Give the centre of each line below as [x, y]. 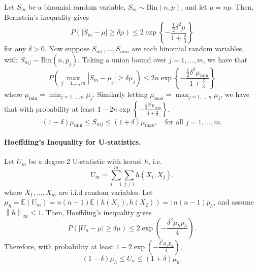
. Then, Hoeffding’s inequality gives [96, 212]
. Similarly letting [120, 94]
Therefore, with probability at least [59, 246]
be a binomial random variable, [77, 7]
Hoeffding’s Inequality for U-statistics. [73, 141]
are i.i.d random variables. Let [106, 192]
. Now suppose [67, 48]
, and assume [234, 202]
